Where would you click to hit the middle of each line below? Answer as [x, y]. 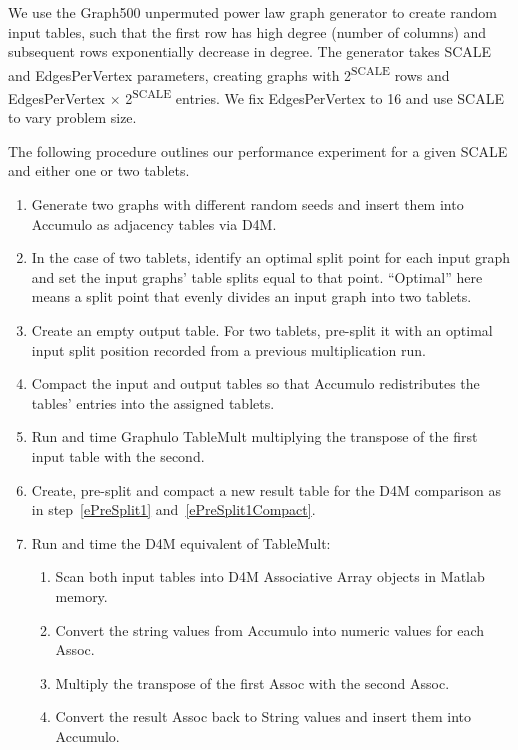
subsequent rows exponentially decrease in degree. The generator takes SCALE [250, 51]
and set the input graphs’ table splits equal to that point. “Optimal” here [257, 276]
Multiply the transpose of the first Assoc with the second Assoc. [252, 682]
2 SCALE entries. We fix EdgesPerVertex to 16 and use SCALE [314, 96]
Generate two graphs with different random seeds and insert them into [247, 204]
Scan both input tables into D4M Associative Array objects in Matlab [270, 576]
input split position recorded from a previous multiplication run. [228, 349]
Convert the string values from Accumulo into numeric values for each [270, 629]
